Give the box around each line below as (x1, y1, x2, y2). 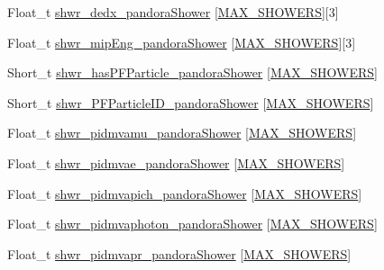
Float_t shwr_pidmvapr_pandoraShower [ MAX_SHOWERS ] (7, 244, 352, 263)
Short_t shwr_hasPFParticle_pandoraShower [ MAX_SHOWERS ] (7, 63, 378, 82)
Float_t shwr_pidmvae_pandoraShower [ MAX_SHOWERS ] (7, 153, 345, 172)
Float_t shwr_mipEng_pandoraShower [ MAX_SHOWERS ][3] (7, 32, 356, 51)
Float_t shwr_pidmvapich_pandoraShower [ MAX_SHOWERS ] (7, 184, 362, 202)
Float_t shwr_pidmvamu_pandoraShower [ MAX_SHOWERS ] (7, 123, 357, 142)
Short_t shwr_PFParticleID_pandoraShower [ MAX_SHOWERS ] (7, 93, 374, 112)
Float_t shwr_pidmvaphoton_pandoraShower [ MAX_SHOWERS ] (7, 214, 378, 233)
